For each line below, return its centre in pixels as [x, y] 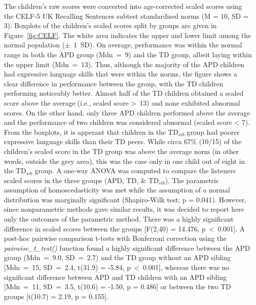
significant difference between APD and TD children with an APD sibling [115, 277]
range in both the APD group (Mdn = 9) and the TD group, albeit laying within [128, 54]
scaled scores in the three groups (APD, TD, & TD [81, 180]
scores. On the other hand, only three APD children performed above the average [127, 112]
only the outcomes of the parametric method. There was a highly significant [119, 219]
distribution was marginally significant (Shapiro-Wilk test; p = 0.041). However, [125, 199]
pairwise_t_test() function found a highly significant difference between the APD [127, 248]
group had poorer [213, 132]
